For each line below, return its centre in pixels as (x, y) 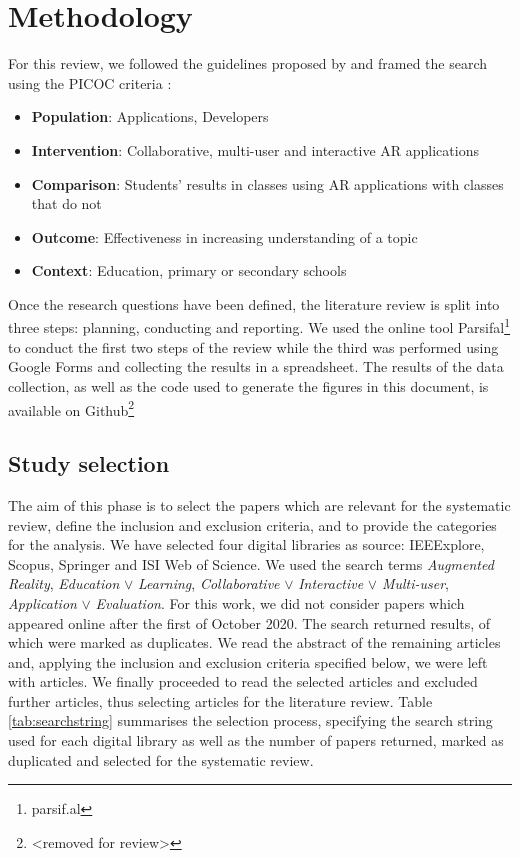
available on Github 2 (71, 408)
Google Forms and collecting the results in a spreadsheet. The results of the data (256, 366)
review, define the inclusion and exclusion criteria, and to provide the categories (252, 524)
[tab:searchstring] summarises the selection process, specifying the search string (250, 720)
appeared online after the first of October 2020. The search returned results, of (249, 622)
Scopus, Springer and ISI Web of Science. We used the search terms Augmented (251, 563)
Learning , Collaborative (208, 583)
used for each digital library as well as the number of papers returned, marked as (256, 740)
